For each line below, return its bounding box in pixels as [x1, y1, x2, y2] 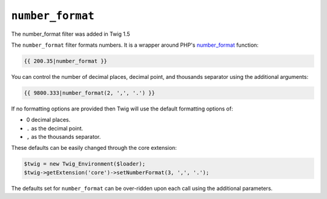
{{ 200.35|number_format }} [24, 58, 107, 64]
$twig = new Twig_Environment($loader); [24, 161, 145, 167]
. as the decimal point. [26, 124, 84, 132]
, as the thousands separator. [26, 133, 101, 141]
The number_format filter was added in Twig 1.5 [11, 30, 130, 38]
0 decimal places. [26, 116, 71, 124]
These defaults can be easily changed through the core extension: [11, 144, 177, 152]
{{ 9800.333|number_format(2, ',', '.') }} [24, 89, 156, 96]
